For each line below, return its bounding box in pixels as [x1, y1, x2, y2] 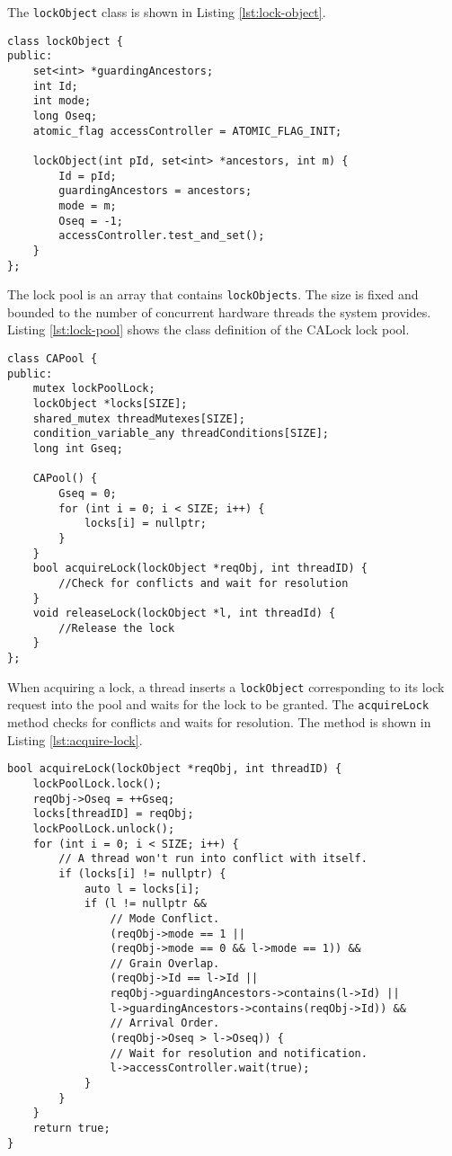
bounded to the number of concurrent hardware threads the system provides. [7, 302, 431, 321]
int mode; [32, 94, 92, 108]
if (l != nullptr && [84, 897, 207, 911]
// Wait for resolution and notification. [110, 1046, 368, 1060]
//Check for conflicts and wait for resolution [58, 576, 349, 590]
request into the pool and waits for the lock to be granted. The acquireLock [7, 695, 430, 714]
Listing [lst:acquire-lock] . [7, 730, 143, 749]
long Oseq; [32, 109, 98, 122]
